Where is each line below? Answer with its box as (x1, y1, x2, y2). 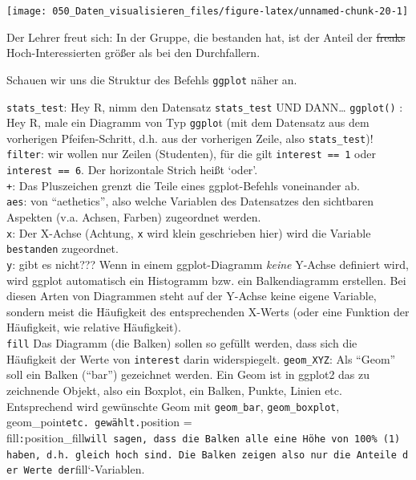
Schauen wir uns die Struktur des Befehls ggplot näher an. (6, 71, 297, 87)
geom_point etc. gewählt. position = (6, 413, 192, 430)
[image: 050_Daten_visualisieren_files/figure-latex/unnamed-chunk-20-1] (6, 6, 409, 17)
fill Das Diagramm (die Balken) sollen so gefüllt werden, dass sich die (6, 335, 357, 352)
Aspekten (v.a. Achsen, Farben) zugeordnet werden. (6, 209, 261, 226)
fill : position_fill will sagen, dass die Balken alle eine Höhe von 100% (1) (6, 429, 401, 445)
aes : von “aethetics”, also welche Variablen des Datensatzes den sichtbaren (6, 193, 374, 209)
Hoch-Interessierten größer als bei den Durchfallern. (6, 44, 261, 61)
